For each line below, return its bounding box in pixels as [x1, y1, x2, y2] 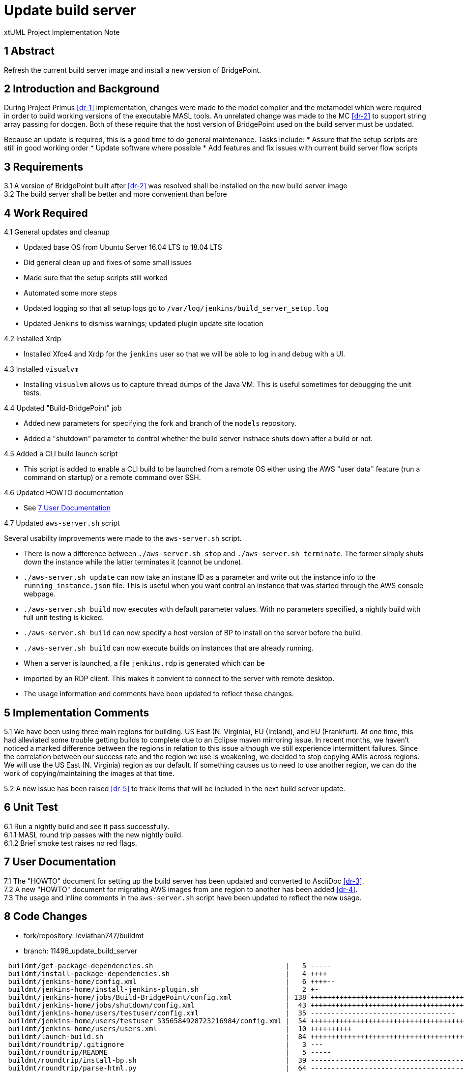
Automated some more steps [24, 289, 117, 298]
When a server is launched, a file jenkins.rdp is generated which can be [24, 659, 265, 668]
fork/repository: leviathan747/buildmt [24, 931, 144, 940]
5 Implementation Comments [4, 706, 149, 719]
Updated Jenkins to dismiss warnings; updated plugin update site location [24, 319, 263, 328]
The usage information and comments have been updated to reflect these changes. [24, 689, 294, 698]
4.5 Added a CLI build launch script [4, 449, 118, 458]
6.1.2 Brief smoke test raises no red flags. [4, 838, 137, 847]
